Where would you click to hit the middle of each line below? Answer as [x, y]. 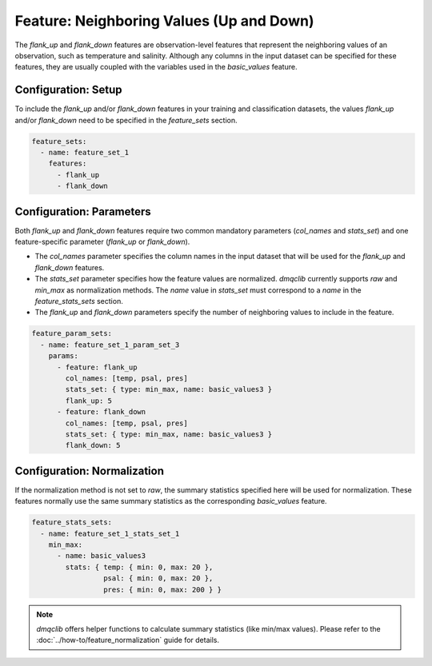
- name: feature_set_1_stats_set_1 [110, 533]
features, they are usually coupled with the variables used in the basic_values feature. [156, 67]
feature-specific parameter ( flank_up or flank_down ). [102, 242]
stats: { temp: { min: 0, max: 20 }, [139, 567]
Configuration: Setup [69, 90]
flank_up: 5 [88, 401]
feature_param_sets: [72, 333]
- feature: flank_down [102, 412]
